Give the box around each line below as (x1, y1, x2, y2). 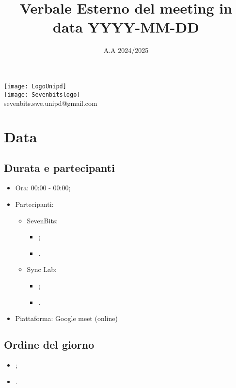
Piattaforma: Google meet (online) (15, 313, 118, 323)
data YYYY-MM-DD (53, 17, 199, 37)
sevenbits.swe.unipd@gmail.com (4, 98, 97, 108)
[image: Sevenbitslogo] (4, 91, 80, 98)
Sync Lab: (27, 264, 57, 274)
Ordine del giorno (4, 337, 94, 352)
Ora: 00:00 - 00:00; (15, 183, 71, 193)
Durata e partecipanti (4, 160, 115, 175)
